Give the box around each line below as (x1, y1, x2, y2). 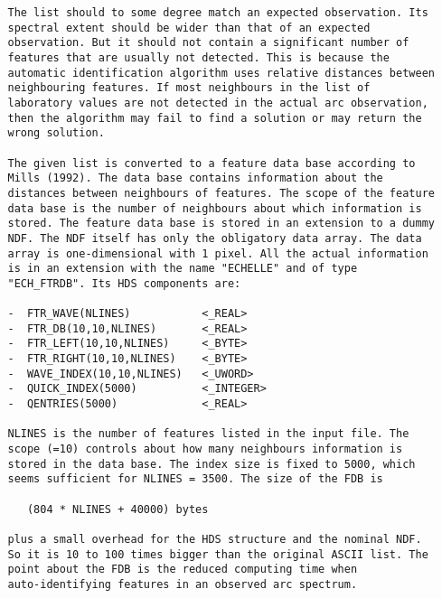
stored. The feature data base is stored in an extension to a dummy (7, 217, 435, 230)
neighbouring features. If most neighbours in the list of (7, 81, 371, 95)
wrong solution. (7, 126, 105, 140)
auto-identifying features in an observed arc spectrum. (7, 577, 358, 591)
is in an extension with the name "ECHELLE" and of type (7, 262, 358, 276)
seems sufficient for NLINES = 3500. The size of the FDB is (7, 472, 383, 486)
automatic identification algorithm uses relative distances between (7, 66, 435, 79)
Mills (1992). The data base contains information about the (7, 172, 383, 185)
